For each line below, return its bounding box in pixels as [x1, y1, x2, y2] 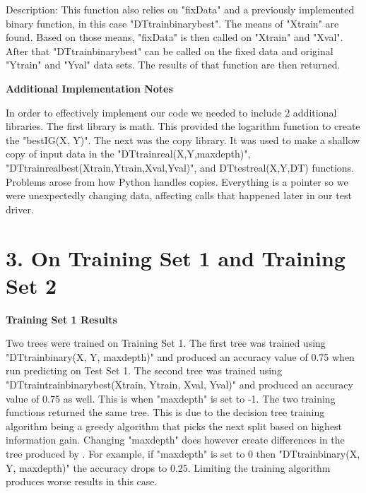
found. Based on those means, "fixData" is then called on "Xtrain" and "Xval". [6, 30, 343, 44]
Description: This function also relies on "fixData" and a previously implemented [6, 2, 355, 16]
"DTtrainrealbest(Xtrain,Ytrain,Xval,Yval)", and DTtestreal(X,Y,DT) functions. [6, 160, 355, 174]
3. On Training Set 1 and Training [6, 243, 346, 272]
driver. [6, 201, 34, 216]
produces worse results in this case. [6, 474, 158, 489]
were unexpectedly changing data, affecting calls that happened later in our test [6, 188, 352, 203]
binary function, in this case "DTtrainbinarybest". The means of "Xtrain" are [6, 16, 339, 30]
